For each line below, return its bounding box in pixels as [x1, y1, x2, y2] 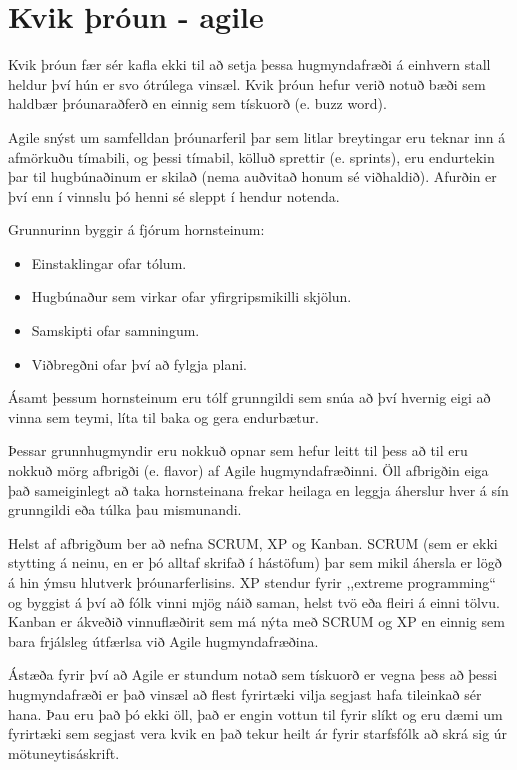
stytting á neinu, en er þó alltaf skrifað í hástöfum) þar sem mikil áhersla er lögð [8, 552, 502, 573]
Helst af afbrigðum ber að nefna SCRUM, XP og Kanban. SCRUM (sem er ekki [8, 532, 498, 553]
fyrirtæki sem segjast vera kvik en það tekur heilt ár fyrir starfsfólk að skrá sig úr [8, 723, 508, 744]
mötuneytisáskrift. [8, 742, 120, 763]
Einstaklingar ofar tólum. [31, 252, 187, 273]
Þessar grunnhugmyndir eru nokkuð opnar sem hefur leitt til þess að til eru [8, 440, 468, 461]
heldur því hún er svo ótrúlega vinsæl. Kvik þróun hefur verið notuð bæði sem [8, 73, 486, 94]
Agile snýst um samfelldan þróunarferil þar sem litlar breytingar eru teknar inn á [8, 126, 506, 147]
